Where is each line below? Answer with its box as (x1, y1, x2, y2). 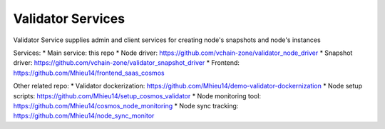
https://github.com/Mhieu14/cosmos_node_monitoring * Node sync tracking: (13, 101, 239, 110)
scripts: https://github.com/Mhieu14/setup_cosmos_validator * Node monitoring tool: (13, 91, 262, 100)
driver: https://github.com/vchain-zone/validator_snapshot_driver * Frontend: (13, 58, 240, 67)
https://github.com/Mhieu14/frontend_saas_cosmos (13, 68, 165, 77)
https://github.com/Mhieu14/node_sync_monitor (13, 111, 155, 120)
